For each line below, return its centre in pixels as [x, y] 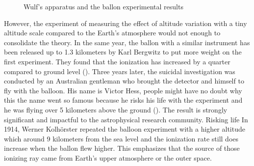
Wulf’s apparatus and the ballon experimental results [103, 6]
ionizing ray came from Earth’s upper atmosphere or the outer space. [108, 157]
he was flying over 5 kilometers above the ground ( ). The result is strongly [116, 109]
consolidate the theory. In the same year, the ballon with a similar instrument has [127, 42]
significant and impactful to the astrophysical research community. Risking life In [126, 119]
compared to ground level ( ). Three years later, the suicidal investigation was [120, 71]
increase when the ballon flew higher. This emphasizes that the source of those [122, 148]
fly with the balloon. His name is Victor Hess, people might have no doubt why [123, 90]
